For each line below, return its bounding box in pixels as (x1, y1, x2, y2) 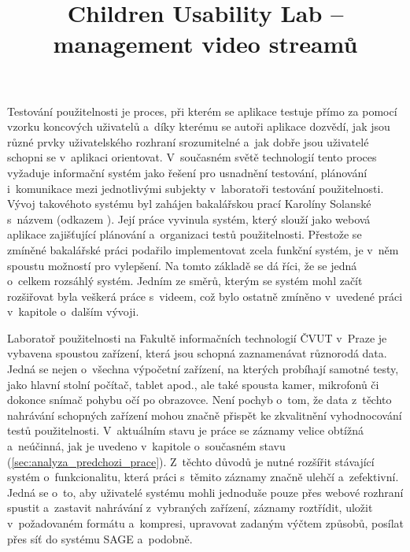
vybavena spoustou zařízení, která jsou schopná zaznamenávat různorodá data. (7, 345, 387, 361)
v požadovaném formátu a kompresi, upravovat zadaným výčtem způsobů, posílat (7, 515, 404, 531)
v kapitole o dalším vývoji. (7, 303, 139, 320)
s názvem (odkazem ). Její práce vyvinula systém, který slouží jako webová (7, 210, 371, 227)
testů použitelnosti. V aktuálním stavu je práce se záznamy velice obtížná (7, 422, 364, 439)
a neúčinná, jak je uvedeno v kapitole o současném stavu (7, 438, 286, 454)
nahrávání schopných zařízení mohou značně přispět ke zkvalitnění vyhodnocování (7, 406, 402, 423)
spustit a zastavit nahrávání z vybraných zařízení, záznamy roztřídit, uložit (7, 499, 373, 516)
